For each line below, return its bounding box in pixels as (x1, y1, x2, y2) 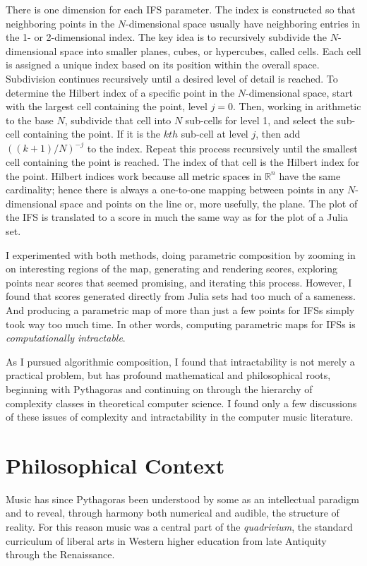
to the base (6, 112, 54, 127)
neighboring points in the (6, 16, 115, 30)
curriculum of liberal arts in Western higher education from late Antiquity (6, 533, 327, 548)
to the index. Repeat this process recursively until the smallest (87, 140, 358, 155)
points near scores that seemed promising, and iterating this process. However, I (6, 275, 352, 289)
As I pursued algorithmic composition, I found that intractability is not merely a (6, 354, 355, 368)
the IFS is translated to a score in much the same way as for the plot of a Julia (6, 210, 349, 224)
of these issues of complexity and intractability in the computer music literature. (6, 409, 354, 424)
